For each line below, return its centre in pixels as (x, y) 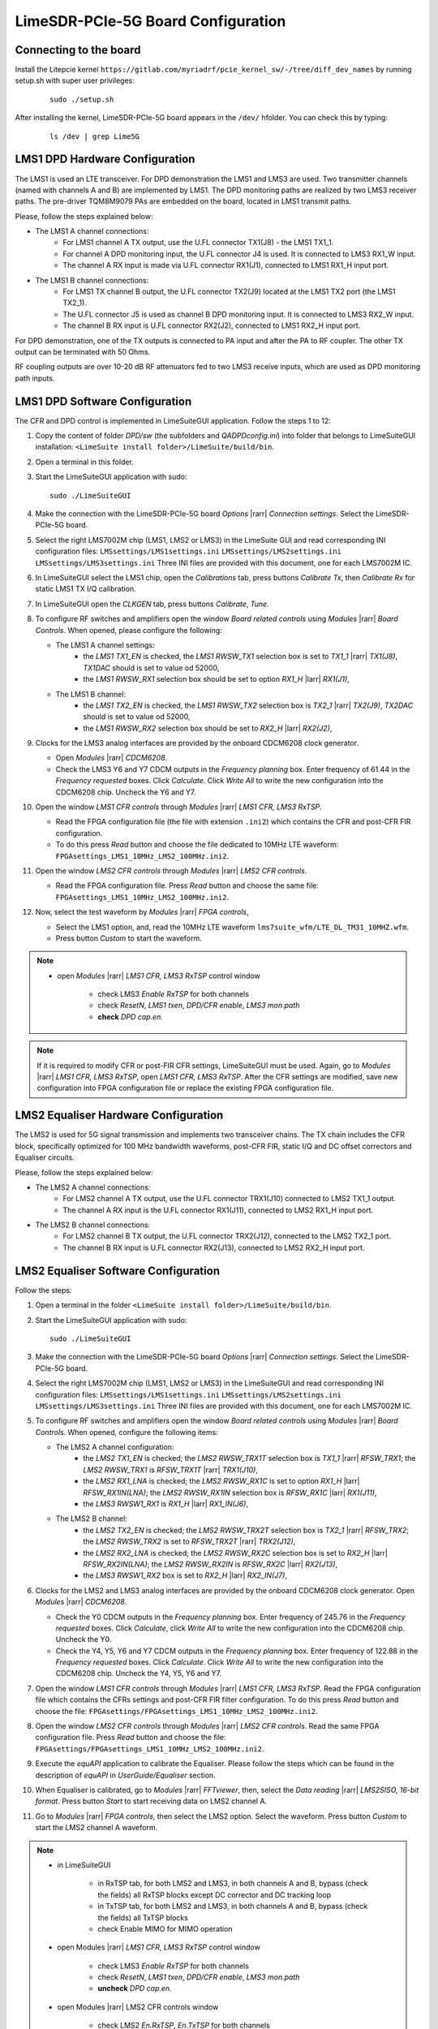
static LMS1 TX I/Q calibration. (86, 589)
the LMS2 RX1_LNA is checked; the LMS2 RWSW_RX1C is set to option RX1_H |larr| (221, 1481)
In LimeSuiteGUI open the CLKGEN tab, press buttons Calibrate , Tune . (152, 604)
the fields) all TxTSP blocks (143, 1917)
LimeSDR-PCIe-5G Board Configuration (150, 21)
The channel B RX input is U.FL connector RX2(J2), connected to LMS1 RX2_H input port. (212, 325)
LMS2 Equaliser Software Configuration (118, 1271)
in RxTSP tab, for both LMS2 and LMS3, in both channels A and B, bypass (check (233, 1884)
